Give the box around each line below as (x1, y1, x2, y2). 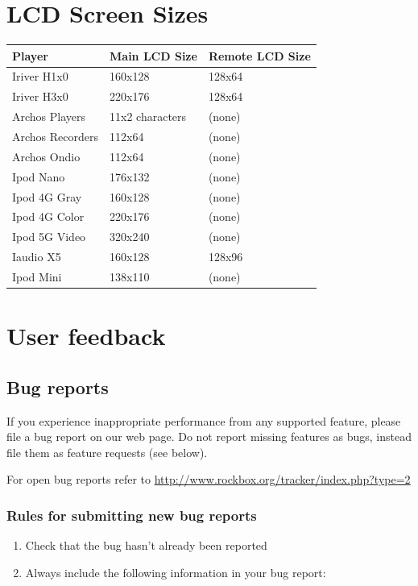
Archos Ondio (12, 148, 81, 164)
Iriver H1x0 (12, 68, 68, 85)
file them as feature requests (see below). (6, 443, 208, 460)
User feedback (6, 319, 166, 352)
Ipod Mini (12, 268, 62, 285)
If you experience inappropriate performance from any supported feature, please (6, 412, 401, 429)
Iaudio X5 (12, 248, 61, 265)
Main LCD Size (110, 47, 197, 64)
